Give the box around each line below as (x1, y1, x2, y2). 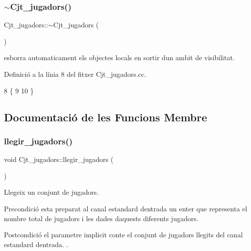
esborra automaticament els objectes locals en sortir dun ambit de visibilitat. (4, 52, 235, 63)
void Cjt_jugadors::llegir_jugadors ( (4, 154, 114, 164)
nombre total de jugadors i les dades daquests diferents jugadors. (4, 213, 199, 223)
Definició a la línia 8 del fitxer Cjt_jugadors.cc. (4, 69, 147, 79)
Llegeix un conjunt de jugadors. (4, 187, 99, 197)
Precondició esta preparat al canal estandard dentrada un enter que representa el (4, 203, 248, 213)
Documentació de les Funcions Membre (4, 109, 207, 124)
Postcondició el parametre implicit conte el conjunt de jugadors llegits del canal (4, 229, 243, 240)
